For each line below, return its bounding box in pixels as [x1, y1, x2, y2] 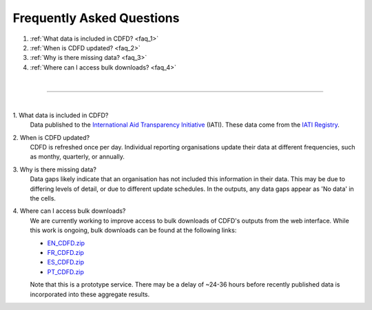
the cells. [30, 194, 56, 203]
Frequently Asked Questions [12, 10, 180, 25]
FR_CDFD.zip [47, 248, 84, 256]
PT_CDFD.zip [47, 267, 84, 276]
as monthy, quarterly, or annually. [30, 152, 125, 161]
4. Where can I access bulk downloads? [12, 207, 126, 215]
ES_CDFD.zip [47, 258, 85, 267]
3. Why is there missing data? [12, 165, 96, 174]
